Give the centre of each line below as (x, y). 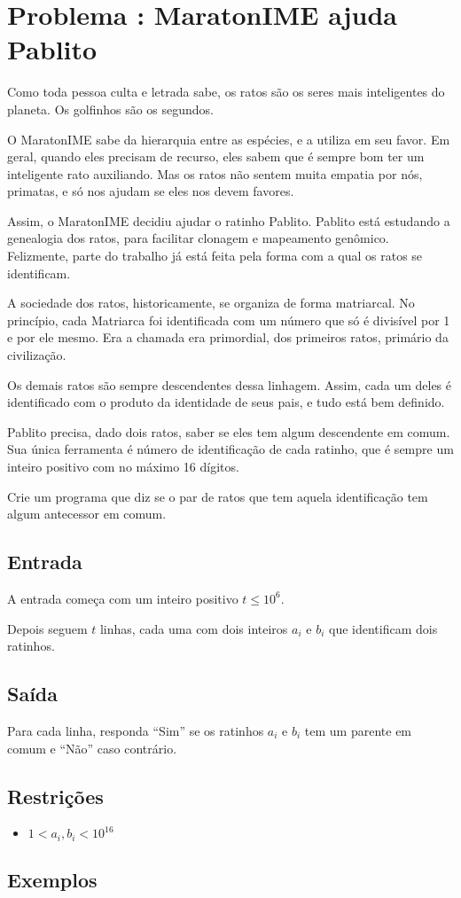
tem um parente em (358, 730)
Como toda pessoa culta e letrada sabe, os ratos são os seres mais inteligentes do (226, 92)
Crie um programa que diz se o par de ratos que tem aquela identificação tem (218, 496)
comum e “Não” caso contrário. (92, 748)
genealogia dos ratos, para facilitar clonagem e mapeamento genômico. (198, 238)
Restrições (55, 796)
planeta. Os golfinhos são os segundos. (111, 109)
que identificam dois (383, 628)
